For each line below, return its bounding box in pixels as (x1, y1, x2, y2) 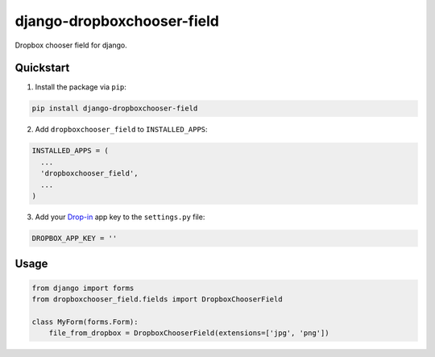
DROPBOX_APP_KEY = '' (31, 234, 118, 243)
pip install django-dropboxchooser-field (31, 104, 198, 113)
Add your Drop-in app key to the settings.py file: (35, 212, 205, 222)
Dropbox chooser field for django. (14, 40, 128, 50)
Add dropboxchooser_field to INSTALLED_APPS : (35, 125, 209, 135)
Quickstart (14, 61, 70, 75)
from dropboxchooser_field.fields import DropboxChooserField (31, 294, 283, 304)
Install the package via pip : (35, 82, 126, 92)
